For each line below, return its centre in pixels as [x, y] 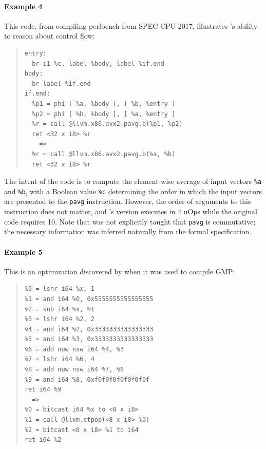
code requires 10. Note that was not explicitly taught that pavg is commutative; [130, 221]
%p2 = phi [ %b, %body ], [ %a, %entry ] [104, 114]
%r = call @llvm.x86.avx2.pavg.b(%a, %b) [104, 154]
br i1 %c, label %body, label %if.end [98, 63]
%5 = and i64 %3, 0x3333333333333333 [89, 339]
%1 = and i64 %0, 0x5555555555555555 [89, 299]
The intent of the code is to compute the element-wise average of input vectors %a [133, 181]
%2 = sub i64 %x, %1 [59, 309]
